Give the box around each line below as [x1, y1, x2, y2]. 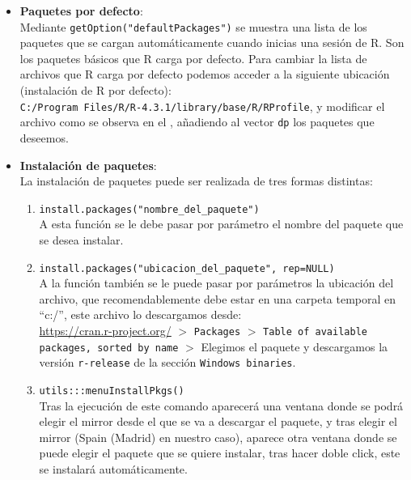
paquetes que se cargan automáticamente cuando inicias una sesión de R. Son [19, 34, 405, 51]
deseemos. [19, 129, 69, 146]
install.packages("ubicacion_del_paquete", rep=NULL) [39, 262, 335, 274]
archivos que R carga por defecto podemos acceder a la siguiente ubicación [19, 66, 390, 83]
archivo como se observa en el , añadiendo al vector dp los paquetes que [19, 113, 375, 130]
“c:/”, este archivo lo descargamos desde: [39, 306, 242, 323]
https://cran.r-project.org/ [39, 322, 172, 338]
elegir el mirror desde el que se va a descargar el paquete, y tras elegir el [39, 413, 397, 430]
